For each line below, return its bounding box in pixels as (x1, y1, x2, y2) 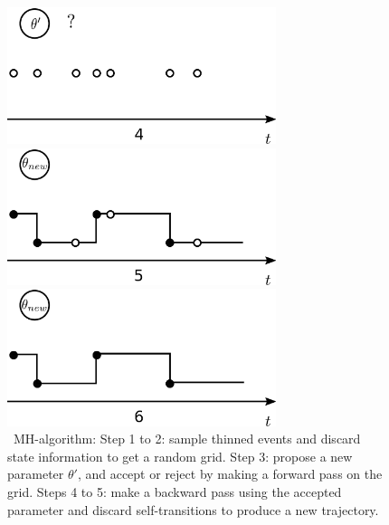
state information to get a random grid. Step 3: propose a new (7, 446, 353, 465)
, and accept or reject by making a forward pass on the (77, 464, 383, 483)
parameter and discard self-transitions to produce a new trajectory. (7, 500, 379, 519)
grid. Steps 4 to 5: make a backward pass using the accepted (7, 482, 342, 501)
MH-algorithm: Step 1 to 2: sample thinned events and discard (13, 429, 361, 448)
